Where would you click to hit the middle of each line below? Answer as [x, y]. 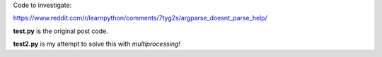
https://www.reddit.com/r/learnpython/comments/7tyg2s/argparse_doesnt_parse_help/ [140, 18]
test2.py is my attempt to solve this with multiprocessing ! [97, 44]
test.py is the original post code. [61, 31]
